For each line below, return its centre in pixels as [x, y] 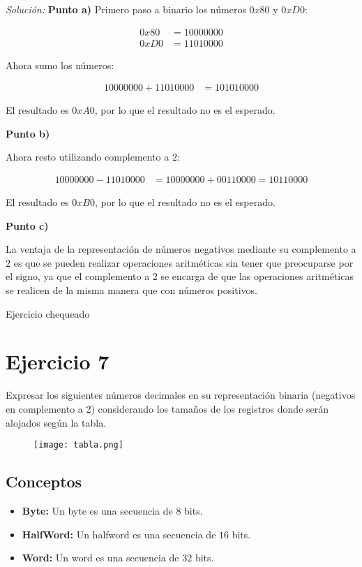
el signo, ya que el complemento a [78, 276]
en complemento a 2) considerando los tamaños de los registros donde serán [167, 408]
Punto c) [27, 225]
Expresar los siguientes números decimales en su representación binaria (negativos [181, 395]
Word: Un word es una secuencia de [100, 558]
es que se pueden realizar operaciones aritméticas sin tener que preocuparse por [183, 262]
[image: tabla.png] [78, 445]
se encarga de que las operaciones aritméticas [257, 276]
